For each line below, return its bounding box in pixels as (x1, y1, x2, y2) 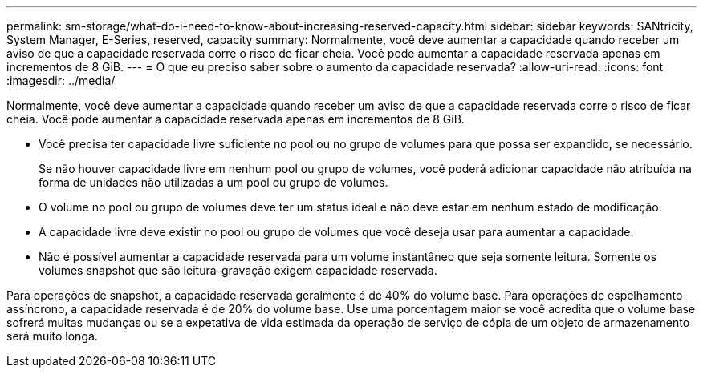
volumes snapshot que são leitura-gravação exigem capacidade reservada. (39, 263, 437, 277)
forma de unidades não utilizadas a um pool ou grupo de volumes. (39, 175, 388, 189)
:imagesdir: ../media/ (6, 74, 116, 87)
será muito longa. (6, 329, 98, 343)
